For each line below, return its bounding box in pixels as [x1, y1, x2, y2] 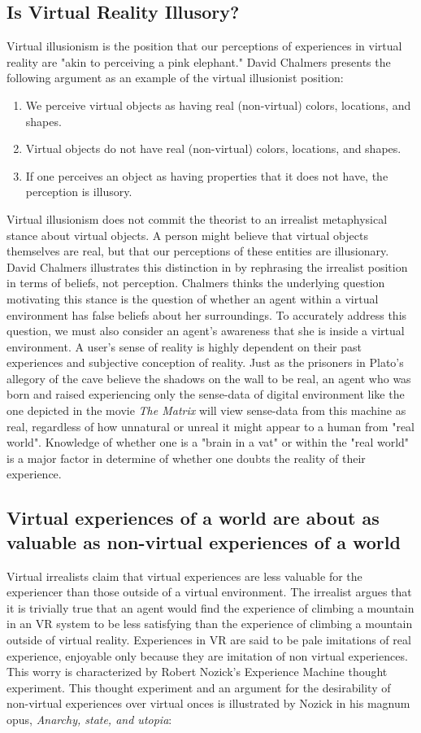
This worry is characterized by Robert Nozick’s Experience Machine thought [7, 663, 388, 680]
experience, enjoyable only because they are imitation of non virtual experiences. [7, 647, 408, 664]
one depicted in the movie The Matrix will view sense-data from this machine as [7, 402, 406, 419]
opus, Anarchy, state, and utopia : [7, 710, 172, 727]
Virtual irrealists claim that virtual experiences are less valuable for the [7, 567, 362, 584]
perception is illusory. [25, 183, 132, 200]
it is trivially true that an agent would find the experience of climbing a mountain [7, 599, 414, 616]
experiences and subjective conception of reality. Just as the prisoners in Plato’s [7, 354, 404, 371]
